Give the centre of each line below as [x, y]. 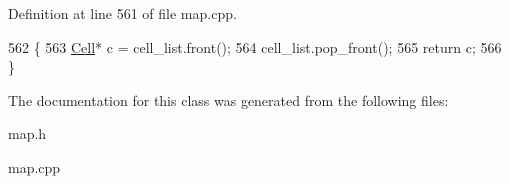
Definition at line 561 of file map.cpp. [122, 13]
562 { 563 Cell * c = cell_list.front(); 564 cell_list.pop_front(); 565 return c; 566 [255, 46]
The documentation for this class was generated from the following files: [228, 99]
